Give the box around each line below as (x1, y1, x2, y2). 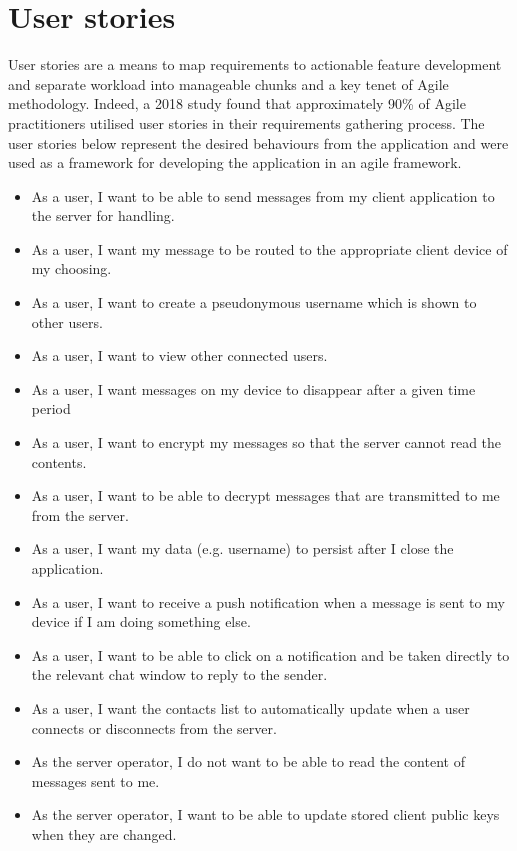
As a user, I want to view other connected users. (31, 345, 328, 366)
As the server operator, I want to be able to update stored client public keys (31, 804, 500, 825)
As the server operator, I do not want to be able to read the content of (31, 751, 465, 772)
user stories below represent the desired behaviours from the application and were (8, 132, 509, 153)
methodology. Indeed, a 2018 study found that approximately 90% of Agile (8, 93, 466, 114)
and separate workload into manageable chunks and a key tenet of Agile (8, 73, 449, 94)
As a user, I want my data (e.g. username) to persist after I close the (31, 538, 454, 559)
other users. (31, 311, 103, 332)
